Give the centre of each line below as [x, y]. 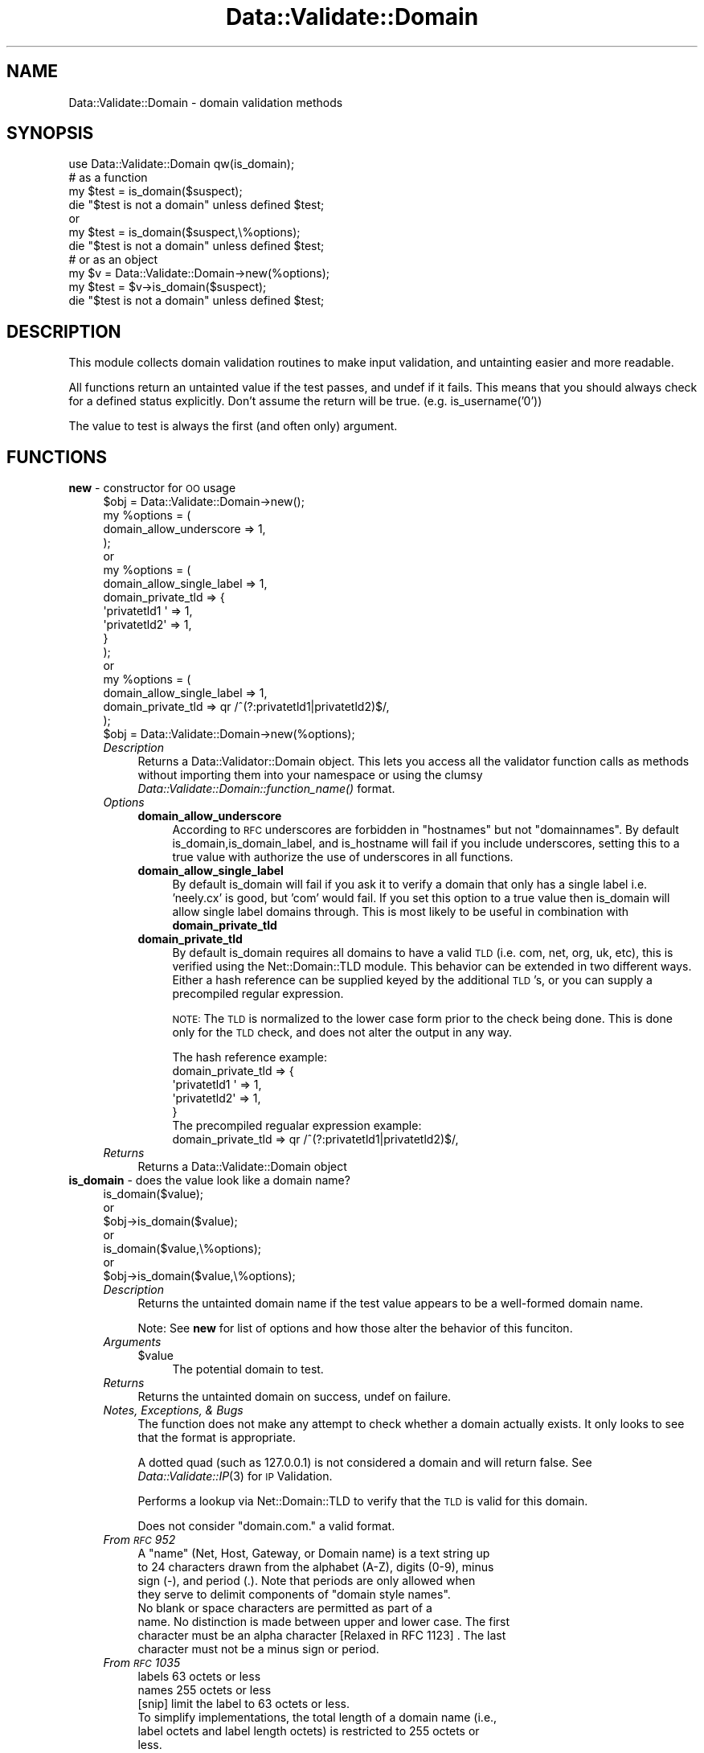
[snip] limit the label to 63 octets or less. [244, 1704]
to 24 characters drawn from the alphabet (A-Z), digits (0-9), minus [316, 1567]
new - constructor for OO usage [152, 488]
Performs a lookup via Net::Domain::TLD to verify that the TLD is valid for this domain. [363, 1501]
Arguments [132, 1342]
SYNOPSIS [50, 133]
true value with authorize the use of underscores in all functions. [343, 857]
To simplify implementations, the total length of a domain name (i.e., [317, 1718]
